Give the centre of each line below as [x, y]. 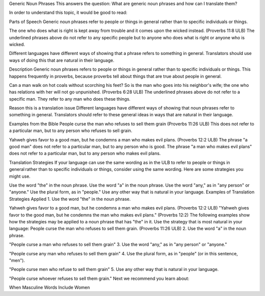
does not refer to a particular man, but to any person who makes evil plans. [85, 153]
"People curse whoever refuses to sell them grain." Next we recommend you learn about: [99, 278]
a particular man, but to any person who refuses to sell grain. [71, 131]
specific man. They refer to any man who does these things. [70, 99]
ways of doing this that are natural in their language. [62, 60]
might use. [20, 176]
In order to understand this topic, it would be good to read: [68, 13]
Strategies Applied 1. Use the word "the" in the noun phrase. [70, 199]
